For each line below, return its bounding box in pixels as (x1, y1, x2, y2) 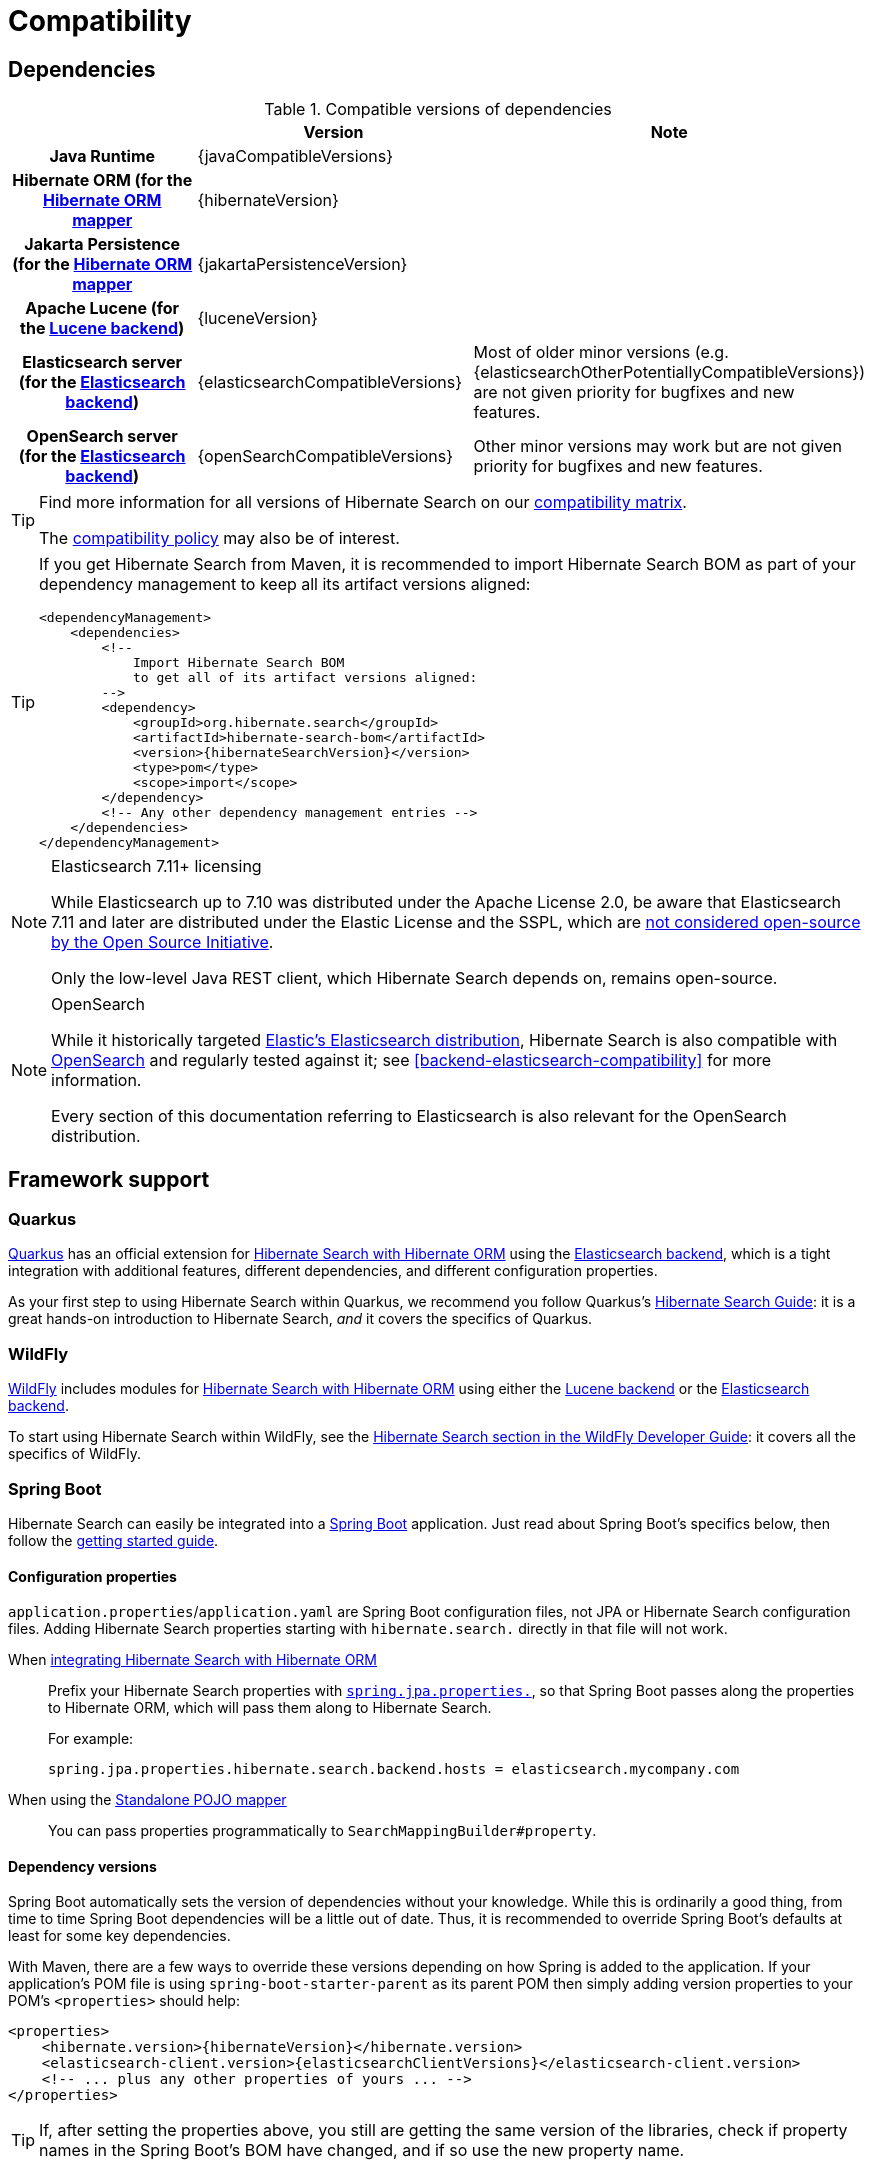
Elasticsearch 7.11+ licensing (51, 856, 262, 877)
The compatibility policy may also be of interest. (39, 528, 400, 549)
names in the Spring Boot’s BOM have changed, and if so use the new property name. (39, 2140, 685, 2161)
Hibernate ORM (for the (12, 170, 193, 191)
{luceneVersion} (197, 308, 318, 329)
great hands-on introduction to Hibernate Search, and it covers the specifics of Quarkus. (8, 1310, 593, 1328)
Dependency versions (8, 1857, 157, 1875)
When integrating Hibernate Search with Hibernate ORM (8, 1651, 377, 1669)
